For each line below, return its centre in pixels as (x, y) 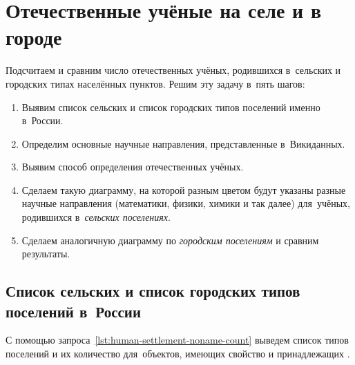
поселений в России (74, 311)
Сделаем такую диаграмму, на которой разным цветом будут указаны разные (184, 189)
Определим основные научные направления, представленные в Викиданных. (183, 143)
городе (34, 37)
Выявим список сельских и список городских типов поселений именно (171, 107)
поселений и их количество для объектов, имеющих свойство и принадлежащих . (178, 354)
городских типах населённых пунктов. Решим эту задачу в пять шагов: (155, 83)
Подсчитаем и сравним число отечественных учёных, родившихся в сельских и (173, 70)
